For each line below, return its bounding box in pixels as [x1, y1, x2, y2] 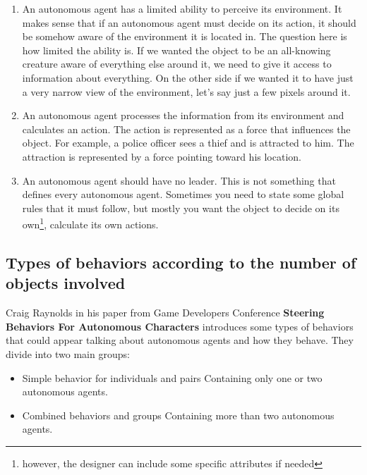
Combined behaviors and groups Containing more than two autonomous [22, 407, 335, 422]
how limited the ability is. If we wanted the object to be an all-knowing [22, 42, 331, 57]
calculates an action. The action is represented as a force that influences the [22, 121, 351, 136]
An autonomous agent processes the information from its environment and [22, 108, 344, 123]
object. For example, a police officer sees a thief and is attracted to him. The [22, 135, 354, 150]
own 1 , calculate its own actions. [22, 215, 159, 231]
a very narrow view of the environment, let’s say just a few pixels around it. [22, 84, 351, 99]
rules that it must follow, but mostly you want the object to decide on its [22, 200, 339, 215]
